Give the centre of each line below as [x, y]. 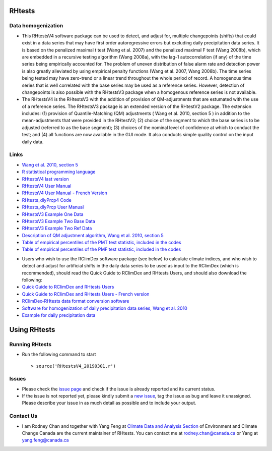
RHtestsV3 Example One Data [53, 214]
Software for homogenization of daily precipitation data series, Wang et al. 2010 [105, 308]
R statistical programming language [59, 172]
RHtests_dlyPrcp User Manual [53, 207]
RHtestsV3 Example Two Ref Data [57, 228]
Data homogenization [36, 26]
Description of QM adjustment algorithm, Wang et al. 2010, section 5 [93, 235]
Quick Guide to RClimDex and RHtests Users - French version [86, 294]
